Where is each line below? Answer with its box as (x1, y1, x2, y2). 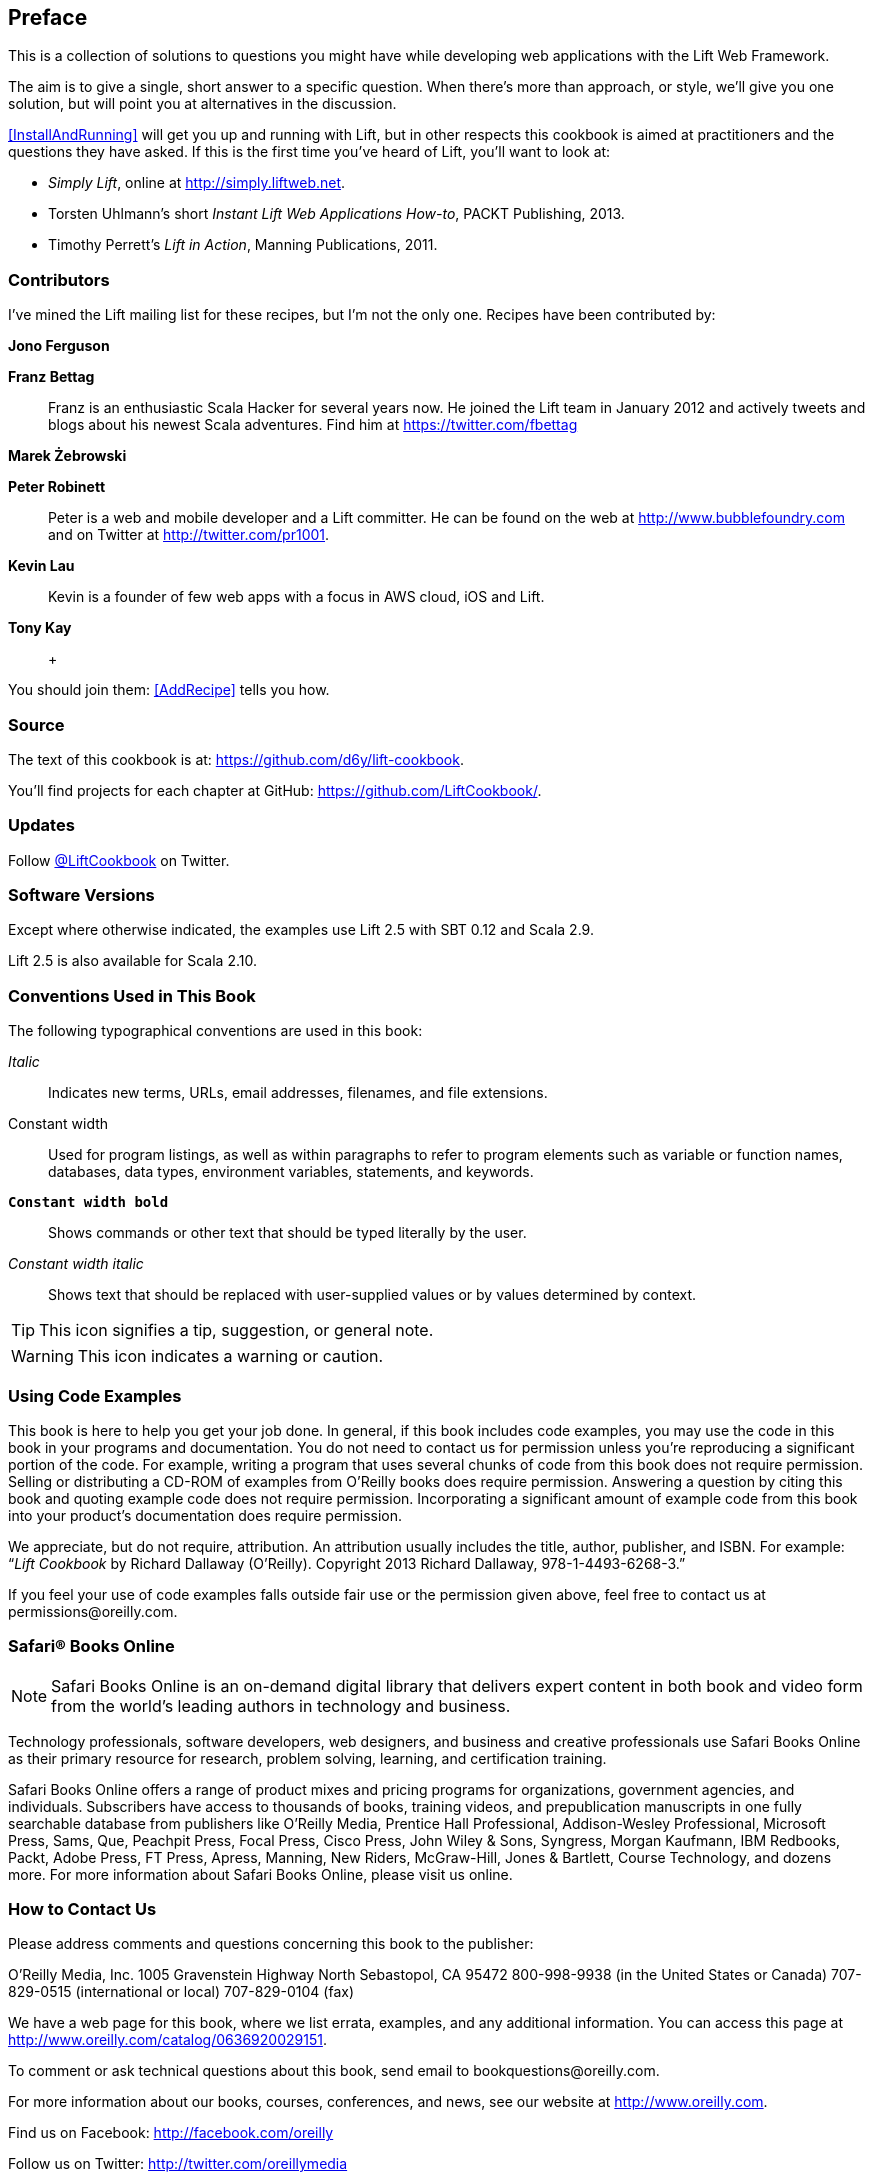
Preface (8, 5, 88, 30)
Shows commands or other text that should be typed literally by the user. (48, 1224, 527, 1242)
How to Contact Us (8, 1899, 157, 1920)
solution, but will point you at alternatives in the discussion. (8, 95, 397, 113)
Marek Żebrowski (8, 447, 127, 465)
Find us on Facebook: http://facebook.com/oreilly (8, 2124, 334, 2142)
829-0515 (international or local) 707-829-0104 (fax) (8, 1983, 355, 2001)
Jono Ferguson (8, 337, 110, 355)
